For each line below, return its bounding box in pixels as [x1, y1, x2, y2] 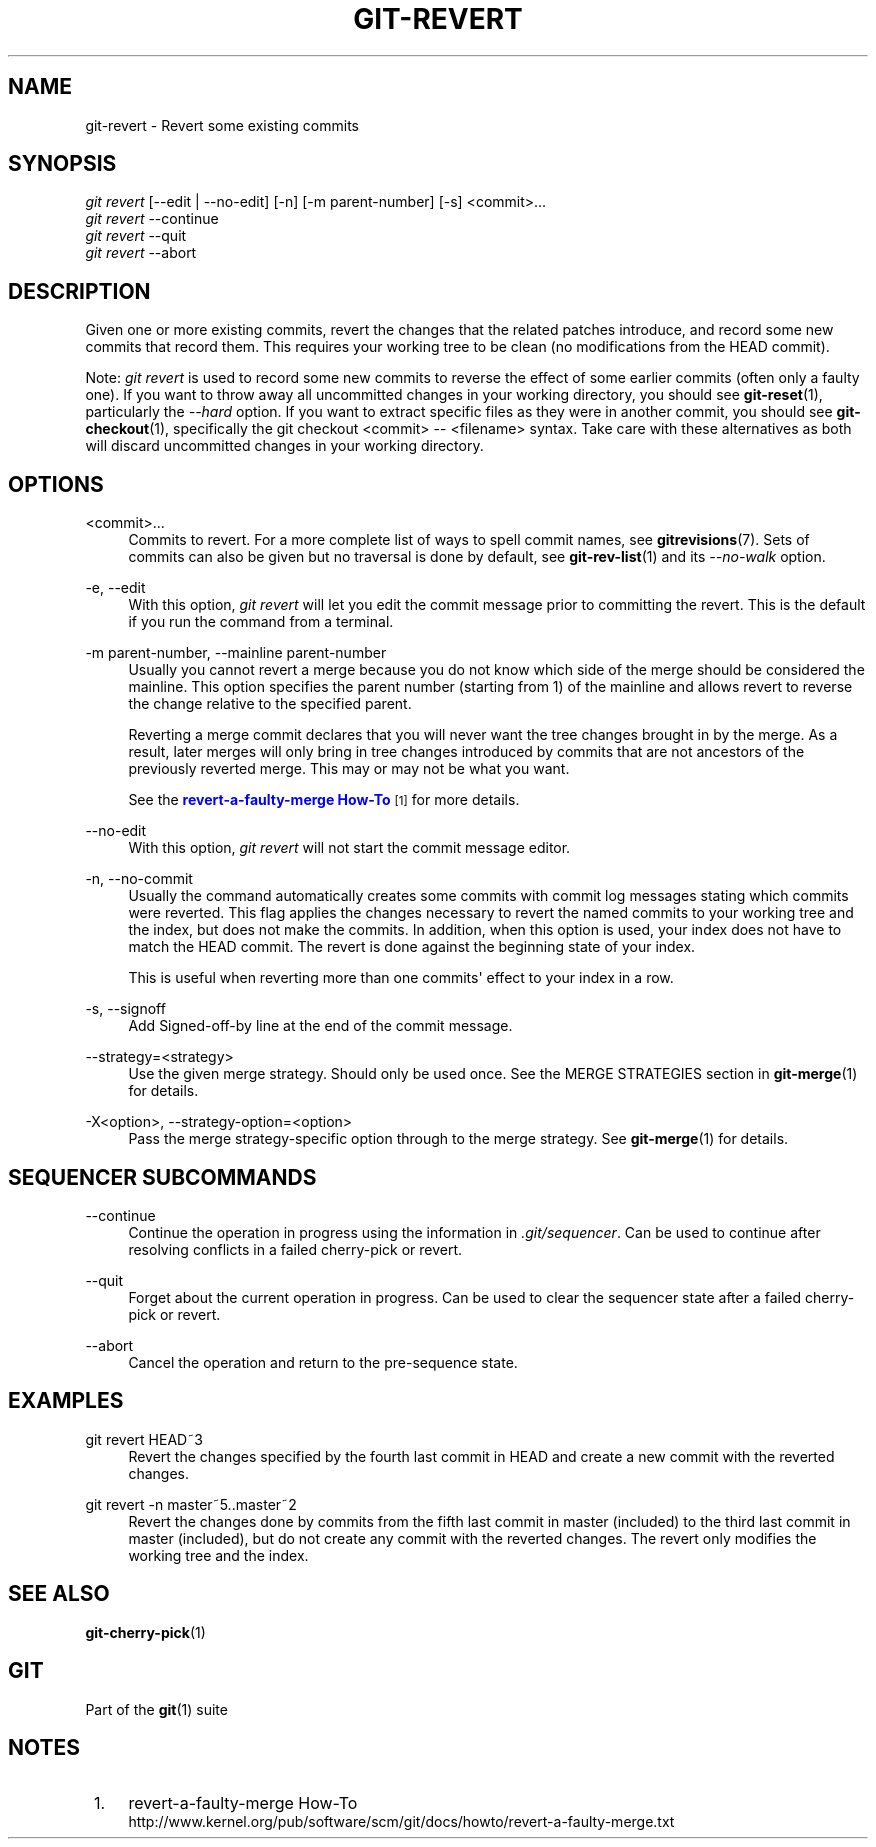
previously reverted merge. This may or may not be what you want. [128, 760, 570, 778]
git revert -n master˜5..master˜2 [85, 1495, 297, 1513]
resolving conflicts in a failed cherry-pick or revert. [128, 1240, 463, 1258]
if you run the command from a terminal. [128, 613, 394, 631]
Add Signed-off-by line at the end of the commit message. [128, 1017, 513, 1035]
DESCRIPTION [8, 278, 151, 304]
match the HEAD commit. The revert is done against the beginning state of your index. [128, 938, 696, 956]
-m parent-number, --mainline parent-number [85, 644, 387, 662]
